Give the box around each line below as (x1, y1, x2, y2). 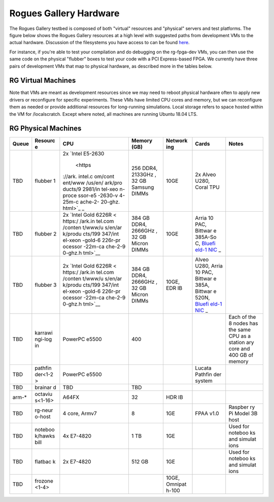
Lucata (195, 364, 212, 372)
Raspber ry (228, 404, 255, 411)
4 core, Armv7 (62, 410, 97, 417)
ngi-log (35, 336, 52, 343)
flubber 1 (35, 178, 56, 185)
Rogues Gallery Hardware (9, 8, 120, 19)
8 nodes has (228, 320, 258, 327)
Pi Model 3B (228, 410, 258, 417)
